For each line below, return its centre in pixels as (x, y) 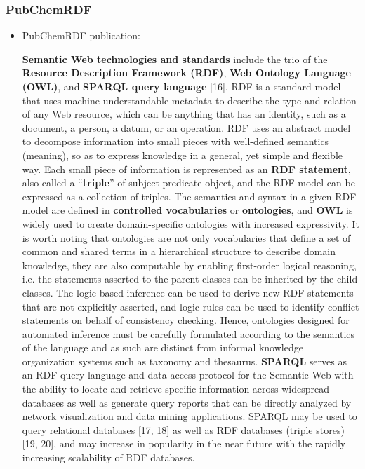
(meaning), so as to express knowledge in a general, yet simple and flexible (182, 155)
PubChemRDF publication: (81, 35)
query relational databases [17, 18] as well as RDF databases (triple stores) (183, 429)
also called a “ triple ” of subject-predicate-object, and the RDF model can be (188, 183)
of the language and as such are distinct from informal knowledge (162, 347)
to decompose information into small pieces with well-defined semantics (175, 141)
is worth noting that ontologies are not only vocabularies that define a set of (186, 237)
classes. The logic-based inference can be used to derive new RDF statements (188, 292)
